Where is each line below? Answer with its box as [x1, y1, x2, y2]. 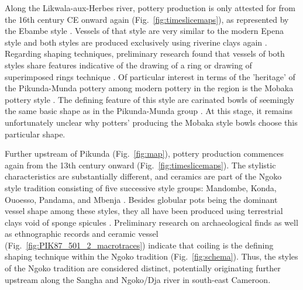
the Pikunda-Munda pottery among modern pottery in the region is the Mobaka [5, 82, 294, 94]
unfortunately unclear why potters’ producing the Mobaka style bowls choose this [5, 116, 298, 128]
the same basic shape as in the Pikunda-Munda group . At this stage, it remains [5, 105, 292, 117]
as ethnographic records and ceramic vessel [5, 227, 159, 240]
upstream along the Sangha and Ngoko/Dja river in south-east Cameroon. [5, 273, 271, 285]
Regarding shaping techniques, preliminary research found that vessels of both [5, 47, 285, 60]
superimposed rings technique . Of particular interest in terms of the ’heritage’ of [5, 70, 295, 82]
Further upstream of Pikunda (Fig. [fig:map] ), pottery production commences [5, 147, 284, 160]
